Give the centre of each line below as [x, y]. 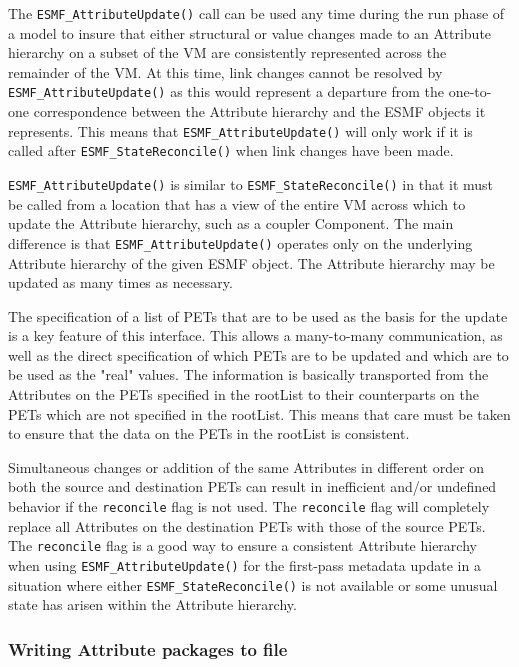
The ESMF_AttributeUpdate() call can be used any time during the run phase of [256, 13]
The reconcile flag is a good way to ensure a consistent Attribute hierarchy [242, 545]
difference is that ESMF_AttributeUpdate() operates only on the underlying [240, 242]
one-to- [470, 91]
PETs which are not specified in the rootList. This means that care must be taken [259, 413]
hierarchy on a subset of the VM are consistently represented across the [227, 52]
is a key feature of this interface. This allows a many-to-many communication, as [255, 335]
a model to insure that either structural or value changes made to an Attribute [250, 32]
